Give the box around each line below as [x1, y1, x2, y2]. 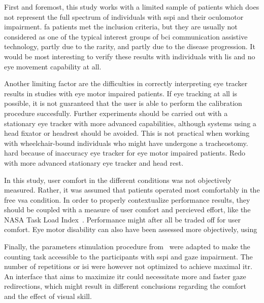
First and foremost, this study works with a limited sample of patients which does [4, 2, 259, 12]
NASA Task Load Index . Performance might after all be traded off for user [4, 214, 241, 224]
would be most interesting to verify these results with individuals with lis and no [4, 51, 255, 61]
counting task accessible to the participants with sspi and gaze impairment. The [4, 251, 253, 261]
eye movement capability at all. [4, 61, 102, 71]
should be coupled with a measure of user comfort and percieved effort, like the [4, 204, 251, 215]
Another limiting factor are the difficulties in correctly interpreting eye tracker [4, 78, 248, 89]
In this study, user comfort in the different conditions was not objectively [4, 174, 232, 185]
